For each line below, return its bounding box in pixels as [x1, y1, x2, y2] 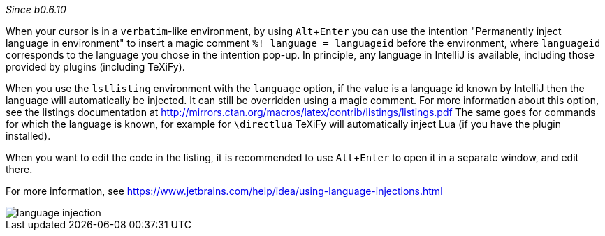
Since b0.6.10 [6, 3, 66, 15]
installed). [6, 130, 51, 142]
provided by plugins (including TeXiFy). [6, 61, 185, 73]
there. [6, 163, 33, 175]
